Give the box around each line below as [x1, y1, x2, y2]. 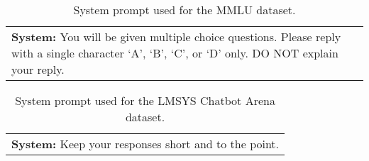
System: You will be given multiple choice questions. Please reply [11, 28, 341, 45]
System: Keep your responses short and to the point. [11, 135, 280, 152]
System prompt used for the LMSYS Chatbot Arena [15, 92, 275, 109]
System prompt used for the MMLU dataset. [73, 1, 296, 18]
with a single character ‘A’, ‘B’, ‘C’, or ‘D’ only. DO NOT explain [11, 45, 338, 61]
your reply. [11, 61, 65, 77]
